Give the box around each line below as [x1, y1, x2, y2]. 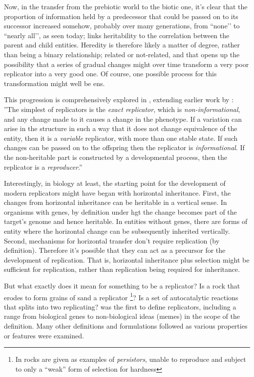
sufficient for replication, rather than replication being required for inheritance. [4, 264, 240, 274]
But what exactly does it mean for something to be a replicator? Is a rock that [4, 281, 240, 291]
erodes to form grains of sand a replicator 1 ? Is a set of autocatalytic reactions [4, 290, 238, 302]
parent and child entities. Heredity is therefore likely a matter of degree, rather [4, 40, 240, 50]
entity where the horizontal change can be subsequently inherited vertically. [4, 226, 230, 236]
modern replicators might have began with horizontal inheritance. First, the [4, 187, 231, 198]
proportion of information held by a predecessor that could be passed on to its [4, 11, 238, 21]
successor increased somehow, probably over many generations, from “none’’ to [4, 21, 240, 31]
